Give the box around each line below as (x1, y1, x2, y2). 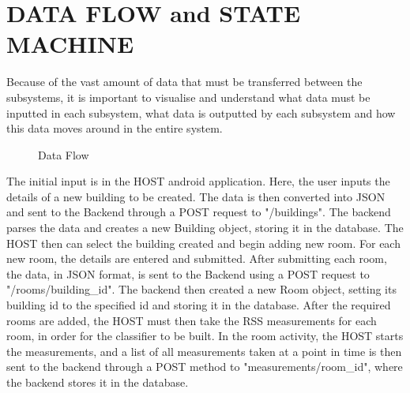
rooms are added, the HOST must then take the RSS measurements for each (6, 312, 377, 328)
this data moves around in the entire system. (6, 120, 223, 137)
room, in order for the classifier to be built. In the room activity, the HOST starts (6, 327, 404, 344)
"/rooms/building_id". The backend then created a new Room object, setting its (6, 281, 397, 298)
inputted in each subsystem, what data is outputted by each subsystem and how (6, 104, 396, 121)
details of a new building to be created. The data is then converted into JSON (6, 188, 386, 204)
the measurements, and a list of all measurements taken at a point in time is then (6, 342, 402, 359)
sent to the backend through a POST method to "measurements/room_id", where (6, 358, 403, 375)
